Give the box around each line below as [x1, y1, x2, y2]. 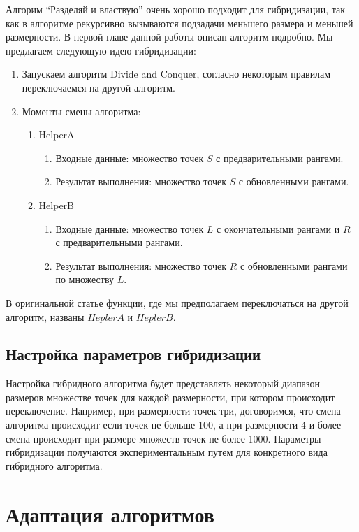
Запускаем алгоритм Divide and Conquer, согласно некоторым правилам [22, 66, 331, 81]
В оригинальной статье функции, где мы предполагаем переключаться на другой [6, 295, 349, 310]
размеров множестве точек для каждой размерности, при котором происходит [6, 389, 335, 404]
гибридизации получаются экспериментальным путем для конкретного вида [6, 445, 328, 459]
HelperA [38, 127, 75, 142]
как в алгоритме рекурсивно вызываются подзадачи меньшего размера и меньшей [6, 15, 353, 30]
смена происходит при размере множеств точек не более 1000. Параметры [6, 431, 321, 445]
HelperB [38, 197, 74, 212]
